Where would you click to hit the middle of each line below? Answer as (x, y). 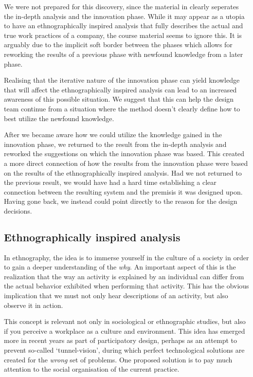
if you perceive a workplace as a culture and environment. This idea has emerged (125, 331)
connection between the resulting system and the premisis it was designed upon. (123, 191)
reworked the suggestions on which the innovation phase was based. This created (124, 153)
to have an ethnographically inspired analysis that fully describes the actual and (124, 26)
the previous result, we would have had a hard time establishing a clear (110, 182)
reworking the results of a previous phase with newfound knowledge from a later (124, 54)
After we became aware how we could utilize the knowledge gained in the (113, 135)
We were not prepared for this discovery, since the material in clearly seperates (121, 6)
